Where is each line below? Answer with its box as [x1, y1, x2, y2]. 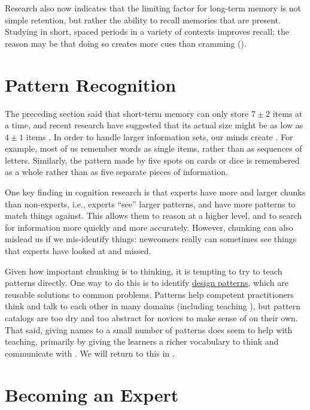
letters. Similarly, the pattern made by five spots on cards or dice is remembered [5, 153, 300, 166]
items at [272, 107, 303, 119]
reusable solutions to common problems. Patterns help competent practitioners [5, 288, 294, 300]
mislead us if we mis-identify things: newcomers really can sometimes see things [5, 233, 297, 245]
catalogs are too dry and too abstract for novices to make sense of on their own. [5, 312, 298, 324]
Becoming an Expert [5, 382, 179, 406]
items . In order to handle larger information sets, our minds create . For [26, 130, 293, 143]
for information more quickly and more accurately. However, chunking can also [5, 221, 293, 233]
